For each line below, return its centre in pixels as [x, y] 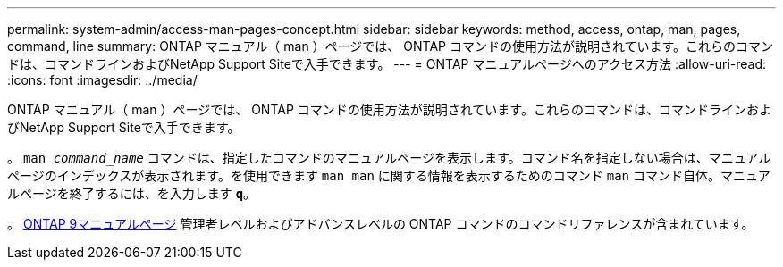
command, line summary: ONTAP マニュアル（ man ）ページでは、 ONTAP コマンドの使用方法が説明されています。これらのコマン [391, 46]
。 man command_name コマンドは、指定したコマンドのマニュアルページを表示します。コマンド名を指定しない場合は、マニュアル [389, 158]
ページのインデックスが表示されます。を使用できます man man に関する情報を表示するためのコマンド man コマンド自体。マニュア [389, 175]
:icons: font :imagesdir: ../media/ [102, 80]
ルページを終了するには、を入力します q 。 [132, 193]
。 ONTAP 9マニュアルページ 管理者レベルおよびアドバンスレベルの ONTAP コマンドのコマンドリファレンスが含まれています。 [381, 224]
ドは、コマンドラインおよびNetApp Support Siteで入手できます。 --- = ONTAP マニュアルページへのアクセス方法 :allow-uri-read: [387, 64]
